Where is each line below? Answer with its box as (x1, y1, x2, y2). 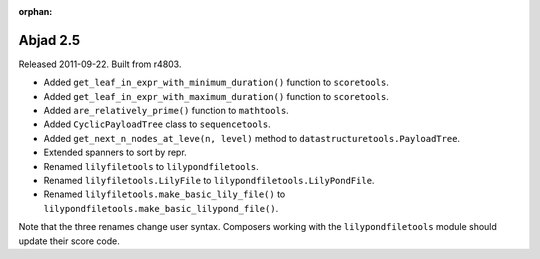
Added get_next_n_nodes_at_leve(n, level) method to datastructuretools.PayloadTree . (43, 132, 460, 144)
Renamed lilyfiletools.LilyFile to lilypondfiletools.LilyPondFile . (43, 175, 375, 187)
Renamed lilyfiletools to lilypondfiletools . (43, 160, 259, 172)
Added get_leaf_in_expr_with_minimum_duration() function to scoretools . (43, 76, 390, 89)
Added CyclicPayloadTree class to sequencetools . (43, 118, 272, 130)
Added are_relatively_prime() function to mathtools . (43, 105, 289, 117)
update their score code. (18, 235, 120, 247)
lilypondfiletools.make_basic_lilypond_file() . (43, 202, 279, 214)
